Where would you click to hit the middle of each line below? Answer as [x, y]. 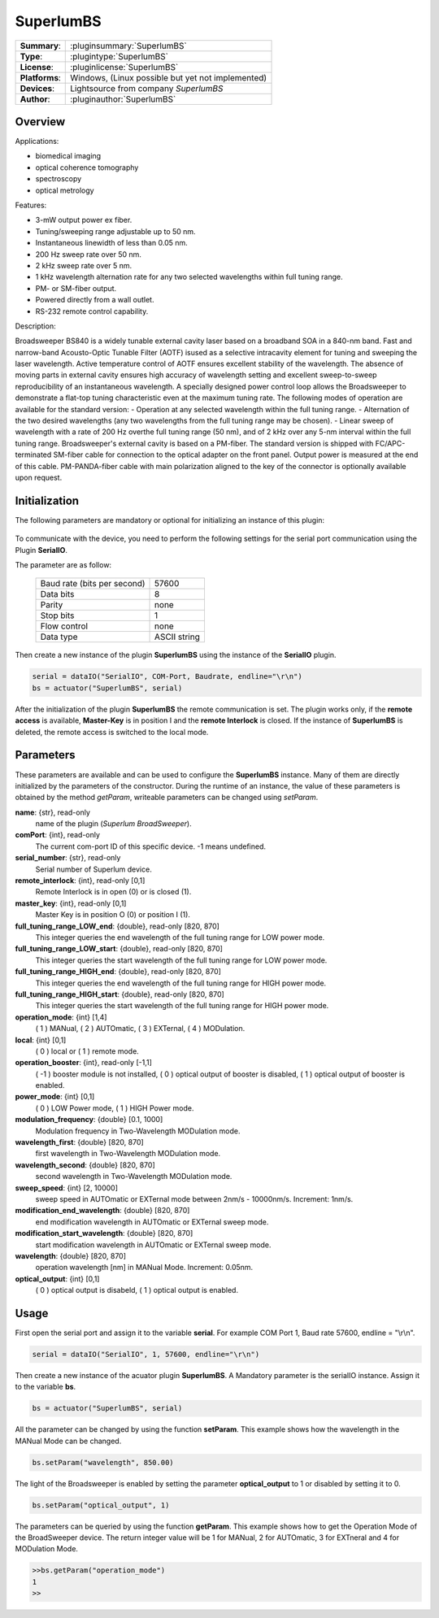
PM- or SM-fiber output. [76, 288]
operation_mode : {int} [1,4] [61, 1017]
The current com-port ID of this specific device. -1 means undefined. [150, 846]
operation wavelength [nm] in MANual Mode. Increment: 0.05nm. [144, 1268]
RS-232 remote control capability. [92, 311]
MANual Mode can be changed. [68, 1441]
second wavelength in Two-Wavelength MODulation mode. [134, 1177]
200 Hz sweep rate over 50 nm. [89, 254]
